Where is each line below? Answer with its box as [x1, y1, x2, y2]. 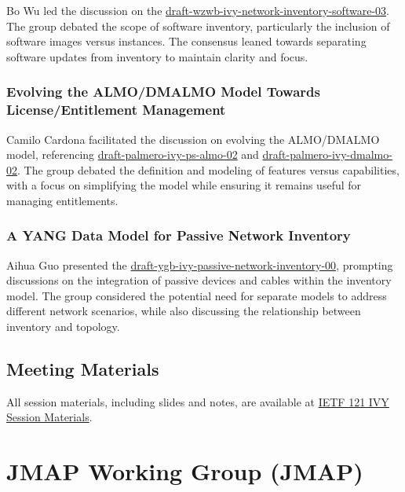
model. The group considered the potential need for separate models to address [6, 287, 387, 303]
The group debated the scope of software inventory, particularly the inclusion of [6, 17, 390, 34]
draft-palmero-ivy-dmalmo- [262, 146, 392, 163]
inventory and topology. [6, 318, 120, 335]
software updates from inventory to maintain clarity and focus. [6, 48, 308, 64]
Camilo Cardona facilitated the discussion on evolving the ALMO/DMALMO [6, 130, 380, 147]
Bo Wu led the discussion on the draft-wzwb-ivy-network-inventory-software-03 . [6, 2, 389, 18]
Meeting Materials [6, 357, 159, 381]
